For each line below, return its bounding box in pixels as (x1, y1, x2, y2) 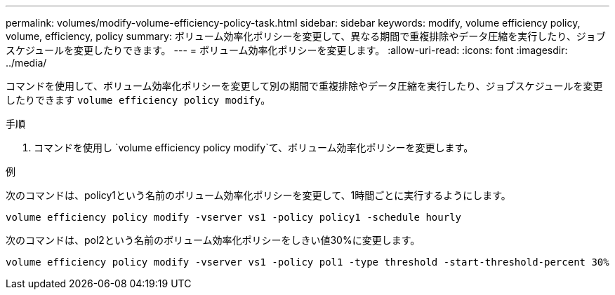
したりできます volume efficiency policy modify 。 (6, 94, 271, 106)
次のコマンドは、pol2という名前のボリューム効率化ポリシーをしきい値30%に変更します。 (6, 234, 421, 246)
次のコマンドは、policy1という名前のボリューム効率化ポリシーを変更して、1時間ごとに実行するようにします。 (6, 189, 511, 201)
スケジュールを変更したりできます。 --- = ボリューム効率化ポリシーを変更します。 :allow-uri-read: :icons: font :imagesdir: (6, 44, 568, 56)
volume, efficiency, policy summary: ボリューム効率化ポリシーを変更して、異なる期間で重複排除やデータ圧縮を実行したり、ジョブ (6, 30, 606, 42)
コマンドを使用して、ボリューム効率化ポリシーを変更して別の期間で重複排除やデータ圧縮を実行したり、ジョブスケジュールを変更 (6, 80, 603, 92)
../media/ (6, 57, 47, 69)
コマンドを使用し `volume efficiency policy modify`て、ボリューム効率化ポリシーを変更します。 (34, 142, 474, 153)
